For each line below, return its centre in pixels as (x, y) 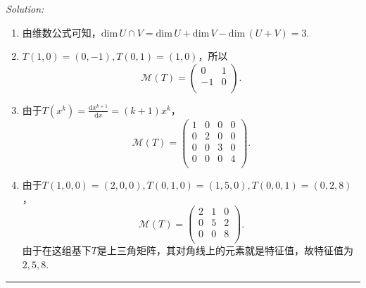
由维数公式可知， (62, 32)
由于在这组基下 (57, 250)
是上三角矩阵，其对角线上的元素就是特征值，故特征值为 (225, 250)
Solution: (25, 8)
